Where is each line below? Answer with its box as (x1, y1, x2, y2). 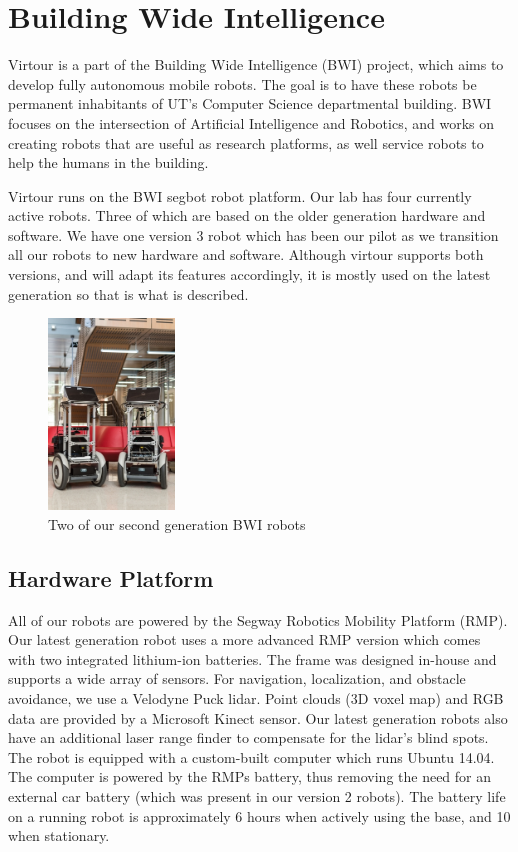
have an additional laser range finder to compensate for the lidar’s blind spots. (8, 727, 489, 748)
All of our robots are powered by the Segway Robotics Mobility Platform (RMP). (8, 609, 508, 630)
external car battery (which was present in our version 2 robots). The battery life (8, 785, 506, 806)
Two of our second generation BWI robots (48, 513, 306, 534)
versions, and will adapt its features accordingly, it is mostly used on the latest (8, 264, 491, 285)
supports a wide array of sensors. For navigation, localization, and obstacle (8, 668, 466, 689)
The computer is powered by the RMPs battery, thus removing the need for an (8, 766, 492, 787)
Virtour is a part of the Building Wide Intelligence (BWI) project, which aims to (8, 54, 504, 75)
